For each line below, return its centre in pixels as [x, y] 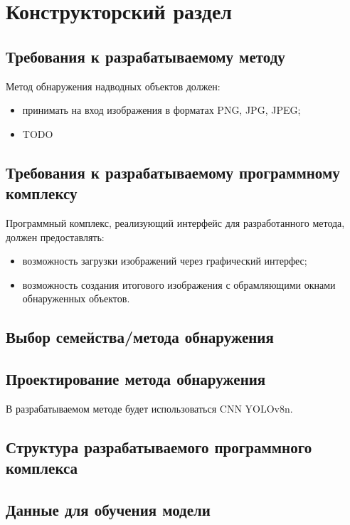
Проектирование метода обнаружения [136, 379]
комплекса [42, 468]
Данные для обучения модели [108, 510]
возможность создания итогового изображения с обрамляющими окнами [179, 284]
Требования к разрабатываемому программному [173, 172]
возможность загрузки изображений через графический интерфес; [165, 261]
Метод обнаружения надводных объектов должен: [113, 86]
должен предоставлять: [55, 237]
